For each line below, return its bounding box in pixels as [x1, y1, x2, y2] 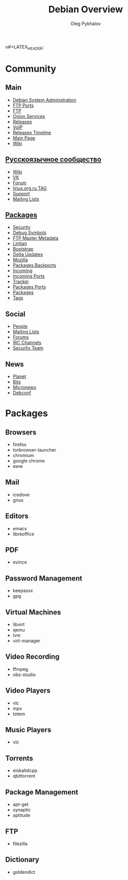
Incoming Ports [12, 273, 45, 279]
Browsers [5, 428, 37, 437]
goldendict [12, 869, 36, 875]
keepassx [12, 588, 33, 594]
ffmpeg [12, 666, 29, 672]
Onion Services [12, 113, 45, 119]
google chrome [12, 458, 45, 464]
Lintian [12, 240, 27, 246]
